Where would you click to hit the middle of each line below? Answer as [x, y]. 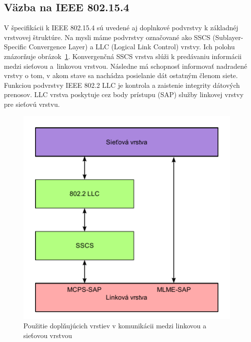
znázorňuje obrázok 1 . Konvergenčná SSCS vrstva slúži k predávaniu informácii [123, 56]
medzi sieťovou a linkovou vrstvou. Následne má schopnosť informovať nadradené [126, 66]
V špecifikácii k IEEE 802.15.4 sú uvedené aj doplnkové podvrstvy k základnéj [121, 28]
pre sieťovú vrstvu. [32, 104]
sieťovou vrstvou [48, 335]
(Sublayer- [228, 37]
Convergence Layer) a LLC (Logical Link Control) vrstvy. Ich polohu [132, 47]
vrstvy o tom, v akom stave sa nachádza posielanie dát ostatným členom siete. [121, 75]
